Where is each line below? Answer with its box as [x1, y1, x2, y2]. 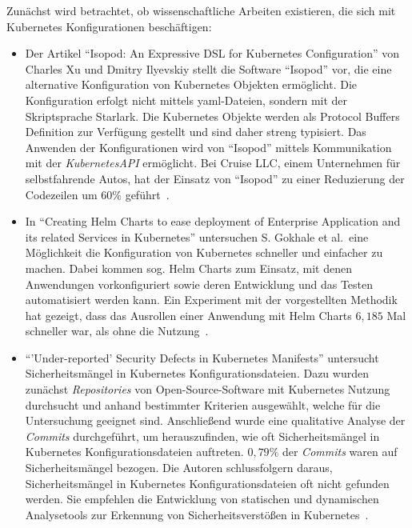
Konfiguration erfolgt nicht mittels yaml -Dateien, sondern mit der [25, 91, 348, 108]
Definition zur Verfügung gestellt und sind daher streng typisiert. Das [25, 123, 366, 140]
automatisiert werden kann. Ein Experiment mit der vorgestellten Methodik [25, 291, 398, 308]
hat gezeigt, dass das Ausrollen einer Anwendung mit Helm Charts [25, 306, 352, 323]
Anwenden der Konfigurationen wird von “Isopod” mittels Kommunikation [25, 138, 392, 155]
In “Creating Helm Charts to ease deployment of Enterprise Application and [25, 213, 401, 230]
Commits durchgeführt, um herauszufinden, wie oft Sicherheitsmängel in [25, 427, 380, 444]
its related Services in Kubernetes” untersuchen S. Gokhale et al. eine [25, 228, 369, 245]
